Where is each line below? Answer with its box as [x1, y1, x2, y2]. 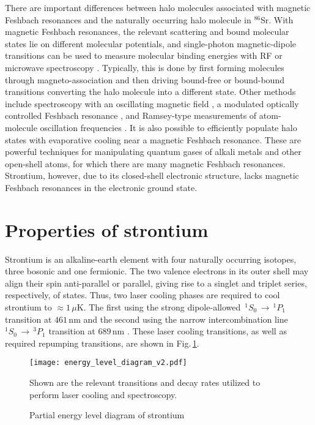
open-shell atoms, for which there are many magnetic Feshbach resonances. [5, 157, 286, 170]
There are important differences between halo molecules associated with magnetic [5, 1, 311, 13]
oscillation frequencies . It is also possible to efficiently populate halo [40, 121, 297, 134]
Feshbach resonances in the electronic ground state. [5, 181, 198, 194]
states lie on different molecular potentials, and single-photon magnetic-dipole [5, 37, 296, 50]
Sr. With [260, 13, 294, 26]
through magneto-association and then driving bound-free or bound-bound [5, 73, 284, 86]
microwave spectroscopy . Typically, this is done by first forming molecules [5, 61, 284, 73]
